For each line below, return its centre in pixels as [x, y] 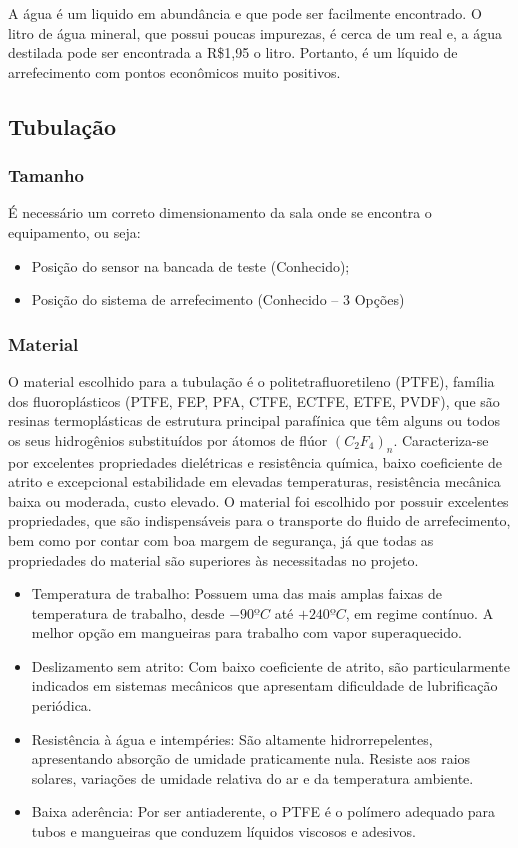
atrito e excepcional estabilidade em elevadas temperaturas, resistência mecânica [254, 481]
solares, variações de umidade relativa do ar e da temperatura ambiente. [252, 777]
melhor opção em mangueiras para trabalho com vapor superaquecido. [246, 632]
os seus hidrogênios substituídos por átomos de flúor [168, 439]
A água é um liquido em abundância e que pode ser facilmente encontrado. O [245, 13]
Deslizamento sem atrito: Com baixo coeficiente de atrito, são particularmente [270, 665]
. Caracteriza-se [441, 439]
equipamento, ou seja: [74, 231]
